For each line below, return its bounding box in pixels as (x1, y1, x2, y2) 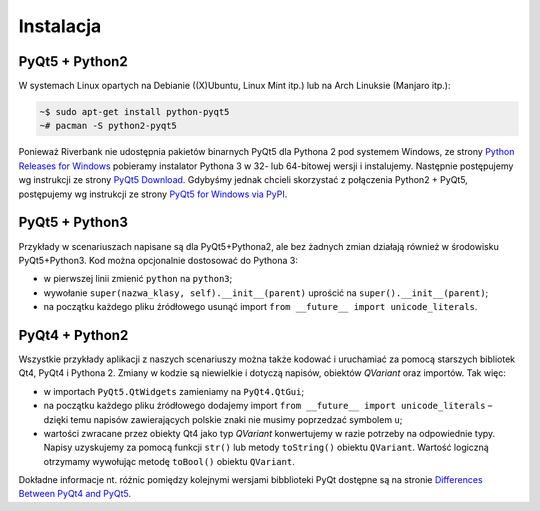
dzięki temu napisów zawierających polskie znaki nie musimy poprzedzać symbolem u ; (43, 413, 403, 425)
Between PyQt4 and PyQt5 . (18, 488, 132, 500)
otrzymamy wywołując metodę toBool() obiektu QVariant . (43, 455, 295, 467)
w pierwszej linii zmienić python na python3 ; (43, 273, 233, 285)
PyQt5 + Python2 (18, 53, 129, 70)
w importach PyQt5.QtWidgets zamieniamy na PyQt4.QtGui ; (43, 385, 305, 397)
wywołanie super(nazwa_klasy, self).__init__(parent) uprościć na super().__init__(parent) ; (43, 286, 489, 299)
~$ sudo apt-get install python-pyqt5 (39, 106, 230, 118)
